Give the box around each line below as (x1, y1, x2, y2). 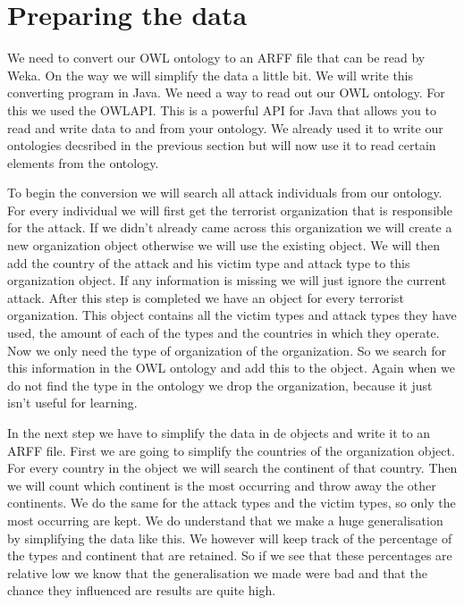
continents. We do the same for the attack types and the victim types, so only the (7, 493, 456, 512)
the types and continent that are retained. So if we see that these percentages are (7, 546, 452, 565)
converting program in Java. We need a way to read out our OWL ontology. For (7, 83, 445, 102)
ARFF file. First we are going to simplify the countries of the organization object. (7, 441, 455, 459)
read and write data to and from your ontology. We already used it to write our (7, 118, 443, 137)
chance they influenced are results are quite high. (7, 581, 276, 600)
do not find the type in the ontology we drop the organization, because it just (7, 375, 433, 394)
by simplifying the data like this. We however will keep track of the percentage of (7, 528, 452, 547)
